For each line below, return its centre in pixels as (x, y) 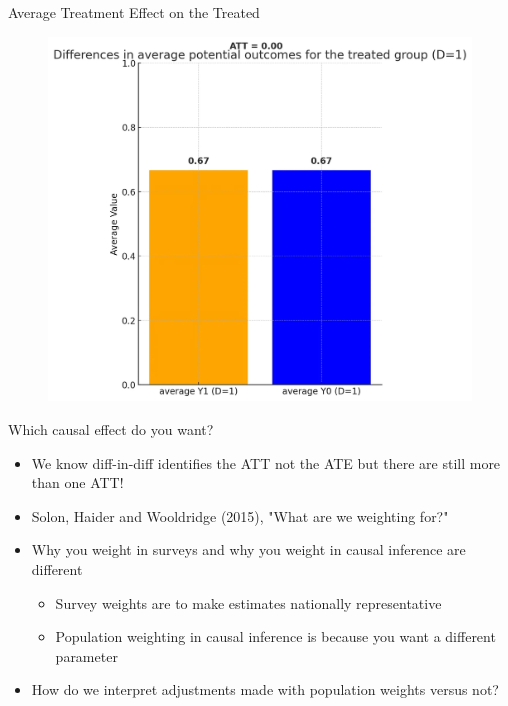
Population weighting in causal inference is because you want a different (275, 636)
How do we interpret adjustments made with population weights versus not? (265, 689)
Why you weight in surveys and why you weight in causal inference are (248, 549)
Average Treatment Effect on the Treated (134, 12)
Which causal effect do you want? (111, 428)
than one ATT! (77, 482)
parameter (86, 655)
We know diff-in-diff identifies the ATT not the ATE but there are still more (266, 462)
